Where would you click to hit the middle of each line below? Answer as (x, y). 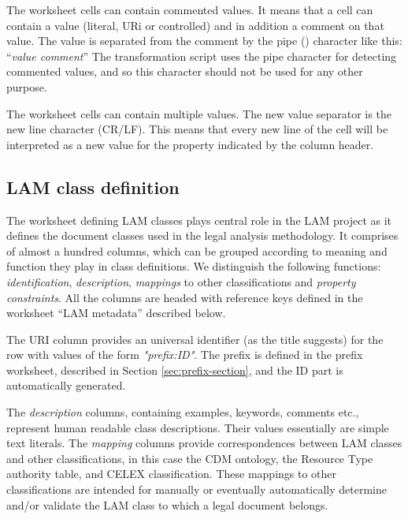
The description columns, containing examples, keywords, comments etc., (183, 412)
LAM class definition (93, 187)
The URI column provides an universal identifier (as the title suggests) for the (195, 339)
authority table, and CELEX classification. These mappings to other (172, 474)
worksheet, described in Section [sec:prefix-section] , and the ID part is (175, 370)
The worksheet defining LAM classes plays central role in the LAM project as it (199, 220)
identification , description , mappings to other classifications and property (181, 281)
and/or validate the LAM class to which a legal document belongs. (167, 504)
